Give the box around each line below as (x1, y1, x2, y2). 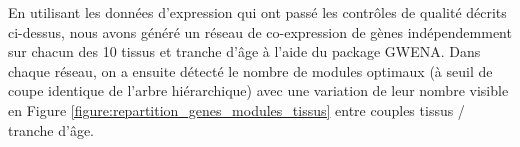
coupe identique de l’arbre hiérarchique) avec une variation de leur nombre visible (8, 80, 509, 101)
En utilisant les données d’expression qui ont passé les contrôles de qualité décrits (8, 2, 507, 22)
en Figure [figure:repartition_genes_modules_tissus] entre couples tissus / (8, 99, 465, 120)
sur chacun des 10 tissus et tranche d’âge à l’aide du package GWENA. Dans (8, 41, 481, 62)
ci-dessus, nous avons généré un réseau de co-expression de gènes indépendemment (8, 21, 512, 42)
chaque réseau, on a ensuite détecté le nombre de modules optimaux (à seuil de (8, 60, 493, 81)
